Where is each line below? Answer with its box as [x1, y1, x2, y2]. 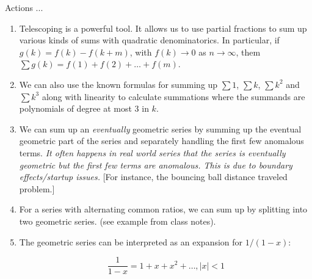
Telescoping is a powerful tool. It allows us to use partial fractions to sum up [19, 21, 307, 34]
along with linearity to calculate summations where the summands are [42, 90, 305, 103]
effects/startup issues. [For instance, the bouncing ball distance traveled [19, 170, 288, 183]
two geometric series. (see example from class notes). [19, 214, 216, 227]
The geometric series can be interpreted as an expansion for [19, 235, 243, 248]
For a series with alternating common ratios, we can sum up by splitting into [19, 203, 308, 216]
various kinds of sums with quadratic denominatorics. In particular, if [19, 34, 280, 46]
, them [236, 45, 261, 58]
